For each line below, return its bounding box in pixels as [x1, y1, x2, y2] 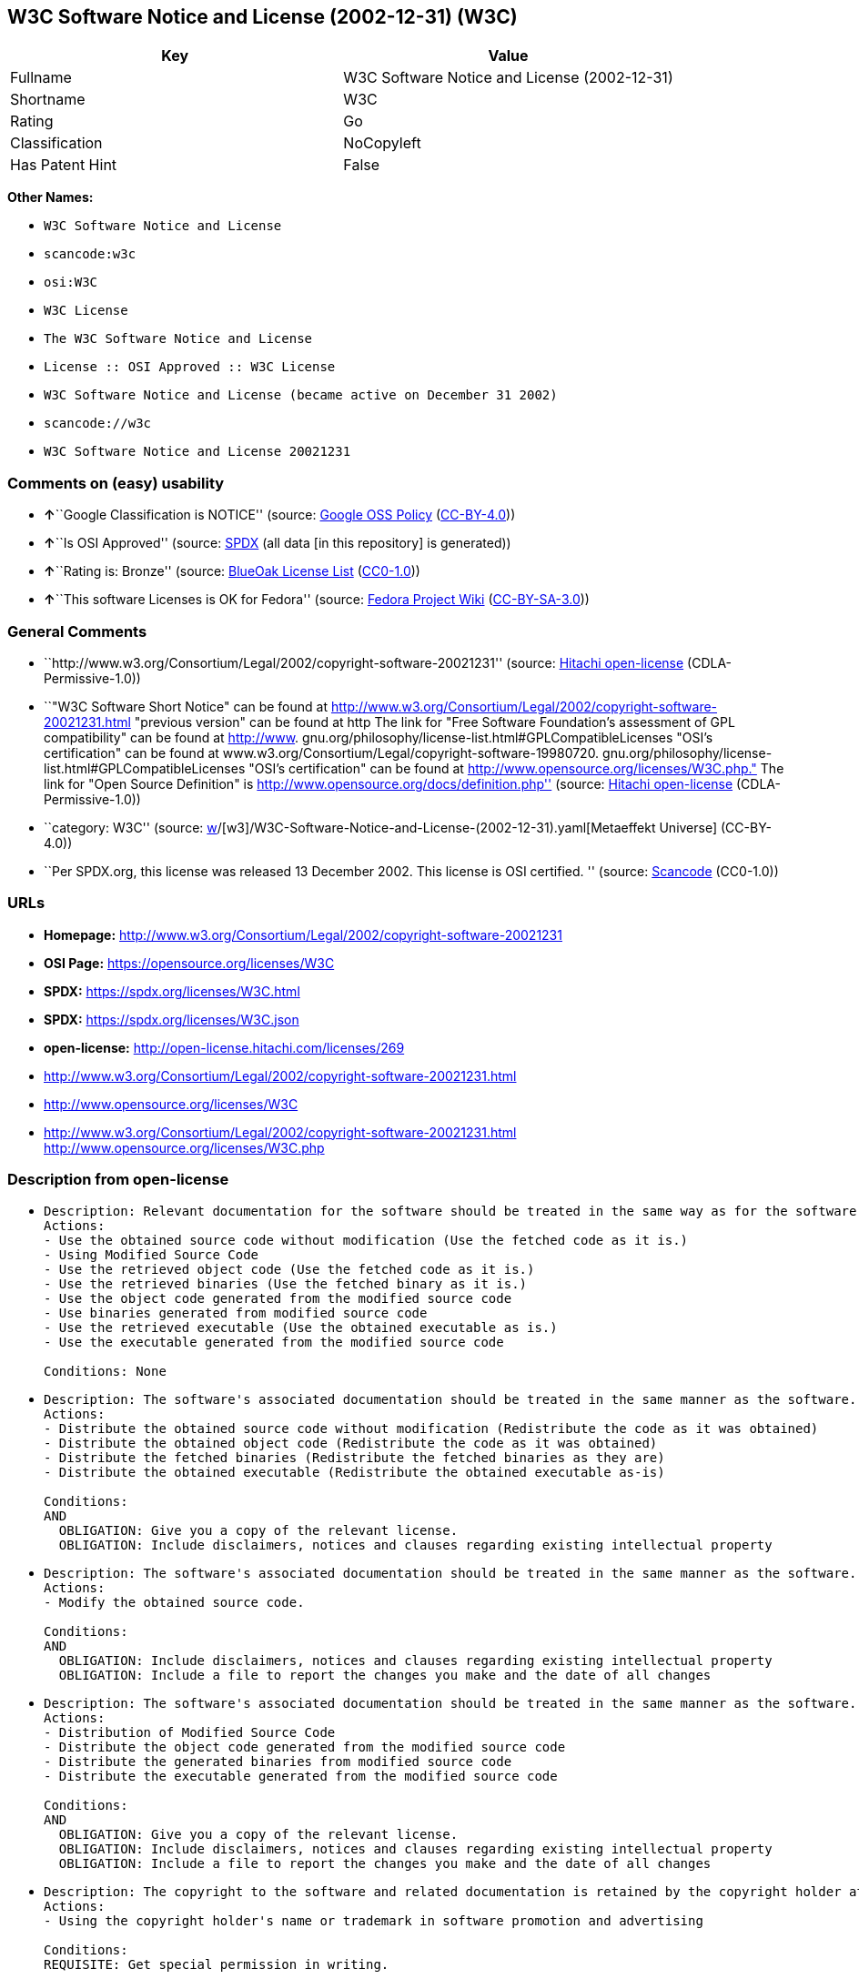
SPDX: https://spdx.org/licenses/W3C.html [44, 983, 300, 999]
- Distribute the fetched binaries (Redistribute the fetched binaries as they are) [44, 1450, 665, 1466]
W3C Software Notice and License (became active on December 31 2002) [44, 388, 558, 403]
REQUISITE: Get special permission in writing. [44, 1957, 389, 1973]
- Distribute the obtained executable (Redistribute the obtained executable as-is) [44, 1465, 665, 1480]
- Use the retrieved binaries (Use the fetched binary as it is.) [44, 1277, 528, 1292]
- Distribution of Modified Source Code [44, 1725, 336, 1741]
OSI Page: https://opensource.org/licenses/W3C [44, 954, 335, 971]
